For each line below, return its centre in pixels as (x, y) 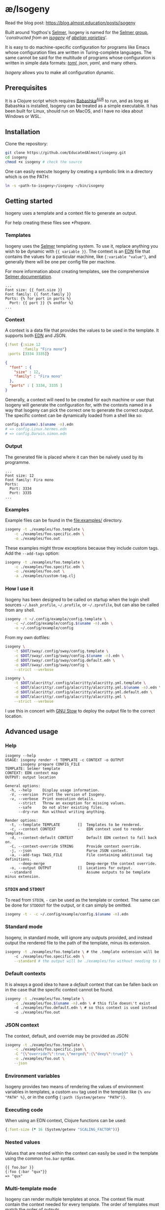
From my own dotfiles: (27, 638)
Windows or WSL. (23, 116)
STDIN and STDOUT (25, 889)
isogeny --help (21, 756)
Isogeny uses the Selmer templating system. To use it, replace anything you (82, 246)
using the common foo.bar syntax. (40, 1158)
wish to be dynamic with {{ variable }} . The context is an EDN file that (78, 251)
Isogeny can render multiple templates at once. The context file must (75, 1199)
